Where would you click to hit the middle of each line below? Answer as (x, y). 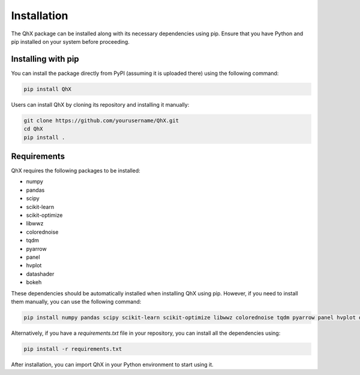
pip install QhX (48, 89)
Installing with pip (45, 59)
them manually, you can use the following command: (76, 301)
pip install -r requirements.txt (73, 349)
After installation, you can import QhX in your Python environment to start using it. (112, 364)
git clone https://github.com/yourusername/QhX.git (101, 120)
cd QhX (33, 129)
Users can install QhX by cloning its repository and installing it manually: (100, 104)
